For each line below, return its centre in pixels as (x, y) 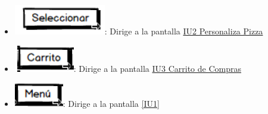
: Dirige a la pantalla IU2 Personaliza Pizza (184, 31)
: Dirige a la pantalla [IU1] (111, 104)
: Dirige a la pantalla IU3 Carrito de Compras (158, 68)
